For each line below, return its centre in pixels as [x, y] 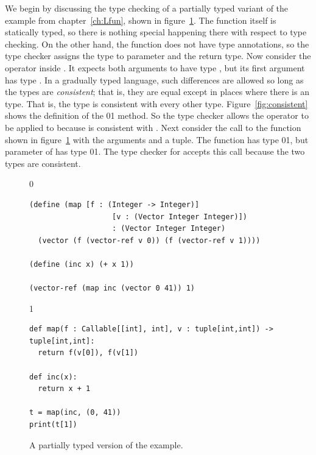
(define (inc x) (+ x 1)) [82, 264]
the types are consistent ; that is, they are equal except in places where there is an [157, 92]
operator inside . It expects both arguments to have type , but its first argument [155, 67]
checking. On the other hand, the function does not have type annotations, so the [157, 44]
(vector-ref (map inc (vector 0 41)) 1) [112, 288]
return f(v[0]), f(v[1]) [88, 353]
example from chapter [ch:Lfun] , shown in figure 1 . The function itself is [141, 20]
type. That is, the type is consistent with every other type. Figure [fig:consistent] [156, 103]
